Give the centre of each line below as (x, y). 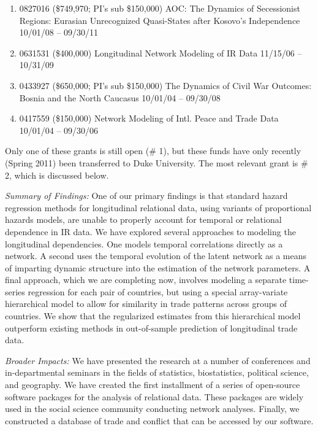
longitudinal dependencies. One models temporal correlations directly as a (144, 243)
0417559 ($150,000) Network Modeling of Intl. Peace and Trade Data (149, 118)
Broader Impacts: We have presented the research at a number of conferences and (158, 360)
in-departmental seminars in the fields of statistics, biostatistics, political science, (157, 372)
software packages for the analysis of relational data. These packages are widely (154, 396)
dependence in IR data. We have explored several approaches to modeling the (150, 231)
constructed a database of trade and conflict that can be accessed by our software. (159, 420)
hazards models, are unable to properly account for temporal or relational (143, 219)
